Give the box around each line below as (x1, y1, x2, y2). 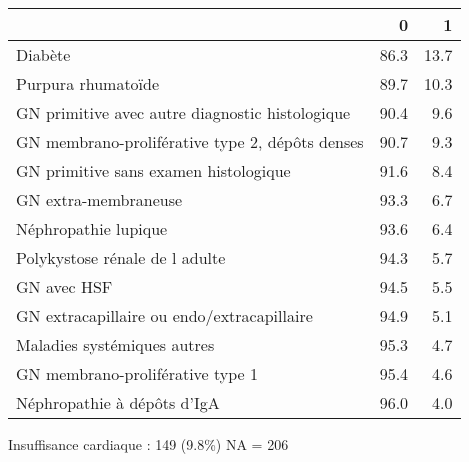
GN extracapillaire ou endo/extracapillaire (16, 304, 313, 327)
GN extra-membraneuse (16, 188, 183, 211)
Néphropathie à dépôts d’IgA (16, 391, 220, 414)
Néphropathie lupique (16, 217, 168, 240)
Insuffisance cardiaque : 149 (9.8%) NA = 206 (8, 434, 289, 454)
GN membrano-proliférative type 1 (16, 362, 259, 385)
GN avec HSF (16, 275, 113, 298)
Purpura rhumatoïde (16, 72, 160, 95)
